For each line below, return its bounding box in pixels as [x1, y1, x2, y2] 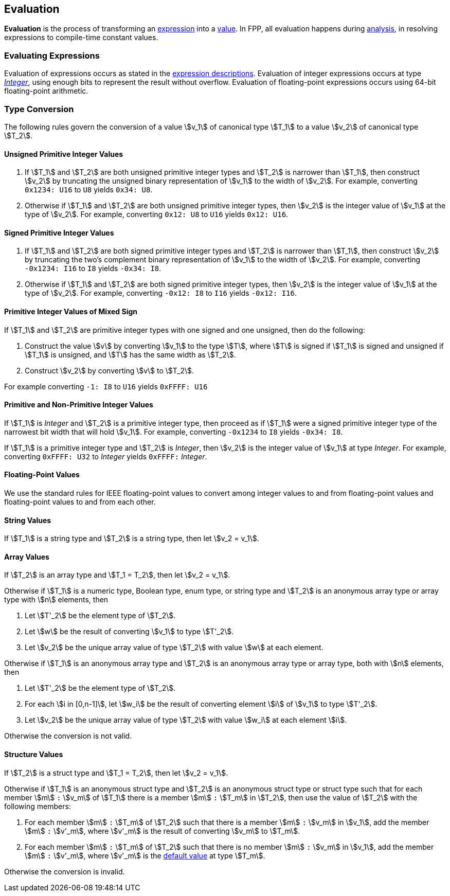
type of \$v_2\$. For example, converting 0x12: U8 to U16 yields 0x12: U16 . [25, 210, 289, 219]
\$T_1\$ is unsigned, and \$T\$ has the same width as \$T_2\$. [25, 350, 236, 359]
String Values [4, 515, 51, 525]
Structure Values [4, 750, 63, 759]
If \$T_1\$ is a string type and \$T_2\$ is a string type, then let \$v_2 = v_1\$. [4, 534, 259, 543]
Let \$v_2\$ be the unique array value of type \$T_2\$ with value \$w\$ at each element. [25, 643, 323, 652]
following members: [4, 801, 71, 811]
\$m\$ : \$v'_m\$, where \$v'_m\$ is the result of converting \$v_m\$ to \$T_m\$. [25, 826, 300, 835]
